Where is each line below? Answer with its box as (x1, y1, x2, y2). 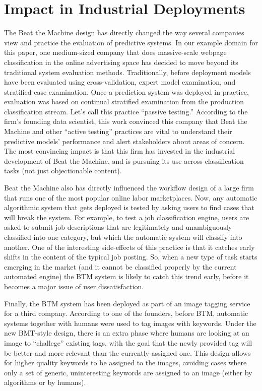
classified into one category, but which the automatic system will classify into (4, 232, 242, 242)
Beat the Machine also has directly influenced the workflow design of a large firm (4, 182, 254, 193)
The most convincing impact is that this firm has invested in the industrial (4, 146, 235, 156)
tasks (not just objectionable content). (4, 165, 122, 176)
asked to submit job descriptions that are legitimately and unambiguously (4, 222, 232, 232)
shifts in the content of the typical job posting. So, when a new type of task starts (4, 251, 257, 262)
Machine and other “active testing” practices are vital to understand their (4, 126, 232, 137)
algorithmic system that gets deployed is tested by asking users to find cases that (4, 202, 254, 213)
